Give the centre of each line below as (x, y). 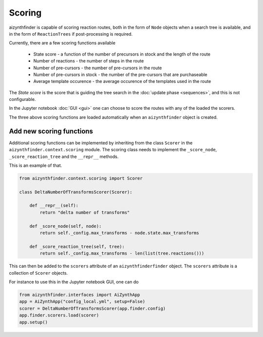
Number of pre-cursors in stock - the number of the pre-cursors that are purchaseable (120, 74)
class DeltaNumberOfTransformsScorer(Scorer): (76, 192)
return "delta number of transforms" (85, 212)
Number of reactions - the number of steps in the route (89, 61)
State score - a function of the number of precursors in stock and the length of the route (122, 54)
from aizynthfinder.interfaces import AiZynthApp (80, 295)
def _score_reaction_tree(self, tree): (77, 247)
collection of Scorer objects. (38, 273)
